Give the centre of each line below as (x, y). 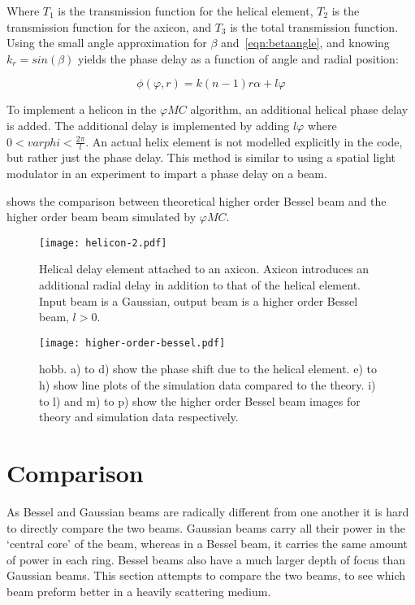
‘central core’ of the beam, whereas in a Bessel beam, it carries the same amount (207, 544)
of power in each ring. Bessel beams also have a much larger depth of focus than (206, 559)
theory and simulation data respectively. (139, 417)
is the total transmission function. (314, 26)
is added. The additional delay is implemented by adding (148, 125)
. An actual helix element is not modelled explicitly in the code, (244, 141)
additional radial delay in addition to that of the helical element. (200, 285)
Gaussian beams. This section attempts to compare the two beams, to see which (206, 575)
